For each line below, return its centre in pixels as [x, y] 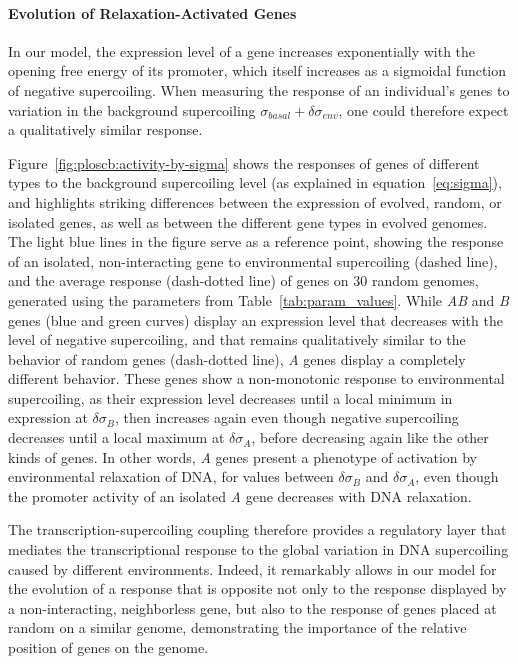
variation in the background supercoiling [132, 109]
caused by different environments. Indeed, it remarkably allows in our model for [252, 568]
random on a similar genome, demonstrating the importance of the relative [237, 627]
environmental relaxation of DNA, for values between [171, 476]
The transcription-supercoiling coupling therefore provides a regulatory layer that [257, 529]
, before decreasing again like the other [370, 437]
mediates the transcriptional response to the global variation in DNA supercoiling [258, 549]
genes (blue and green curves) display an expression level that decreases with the [255, 319]
